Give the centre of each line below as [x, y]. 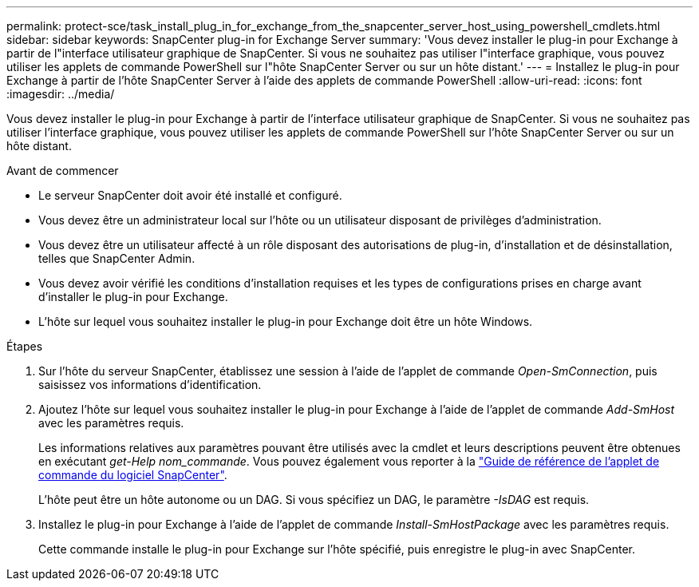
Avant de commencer [63, 171]
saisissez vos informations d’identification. [150, 385]
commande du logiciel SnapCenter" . [133, 475]
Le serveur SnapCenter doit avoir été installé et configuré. [190, 195]
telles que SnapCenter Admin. [117, 258]
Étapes [25, 346]
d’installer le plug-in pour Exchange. [133, 297]
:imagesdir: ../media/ [61, 94]
